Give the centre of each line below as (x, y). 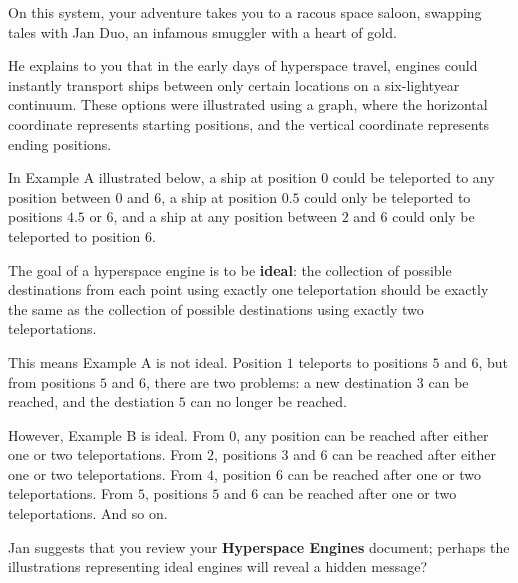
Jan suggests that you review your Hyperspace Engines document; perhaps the (259, 546)
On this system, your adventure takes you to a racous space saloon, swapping (245, 12)
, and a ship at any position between (225, 216)
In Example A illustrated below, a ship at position (162, 177)
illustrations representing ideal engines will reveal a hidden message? (218, 566)
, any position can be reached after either (362, 434)
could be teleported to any (413, 177)
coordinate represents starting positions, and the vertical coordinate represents (249, 123)
